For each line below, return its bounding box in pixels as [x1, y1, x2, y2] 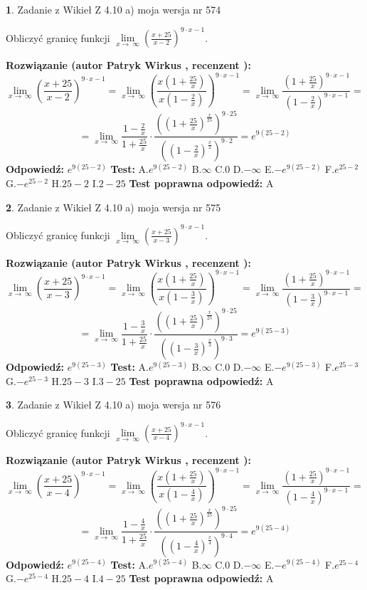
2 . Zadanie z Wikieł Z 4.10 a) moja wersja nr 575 [6, 199, 221, 214]
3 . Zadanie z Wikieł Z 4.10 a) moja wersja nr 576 [6, 397, 221, 412]
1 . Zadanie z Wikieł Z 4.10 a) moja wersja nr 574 [6, 2, 221, 16]
